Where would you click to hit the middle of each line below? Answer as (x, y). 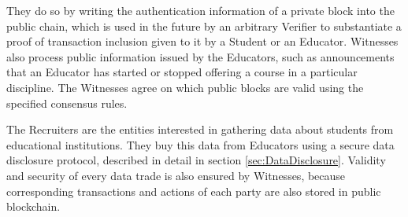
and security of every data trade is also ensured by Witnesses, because (176, 175)
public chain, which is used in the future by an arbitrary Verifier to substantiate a (204, 26)
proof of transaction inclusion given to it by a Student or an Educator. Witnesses (202, 41)
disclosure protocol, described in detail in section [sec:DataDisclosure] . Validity (196, 160)
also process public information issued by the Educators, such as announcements (200, 56)
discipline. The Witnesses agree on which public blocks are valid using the (185, 87)
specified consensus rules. (67, 103)
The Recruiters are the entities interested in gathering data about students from (200, 129)
